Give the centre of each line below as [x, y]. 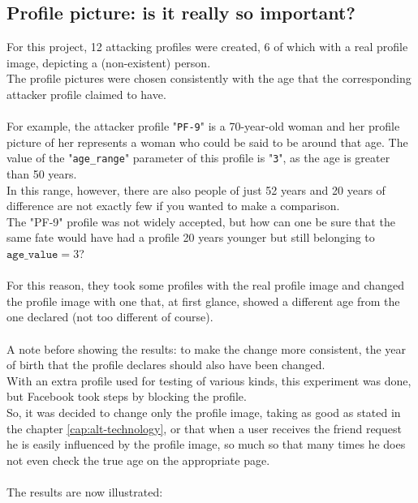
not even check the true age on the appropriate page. [138, 460]
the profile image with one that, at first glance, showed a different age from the [203, 301]
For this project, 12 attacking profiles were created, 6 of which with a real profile [207, 47]
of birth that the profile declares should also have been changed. [166, 365]
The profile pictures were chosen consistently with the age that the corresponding [209, 78]
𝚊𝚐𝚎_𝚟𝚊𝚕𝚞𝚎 [32, 255]
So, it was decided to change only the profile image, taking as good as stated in [204, 412]
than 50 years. [42, 174]
